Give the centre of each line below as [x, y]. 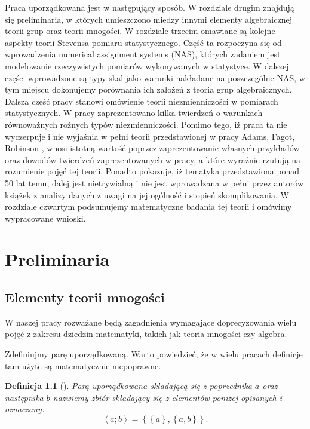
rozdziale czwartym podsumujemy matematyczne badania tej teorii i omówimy [148, 206]
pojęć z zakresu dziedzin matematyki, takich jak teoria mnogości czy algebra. [146, 334]
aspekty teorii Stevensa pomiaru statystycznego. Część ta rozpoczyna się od [143, 42]
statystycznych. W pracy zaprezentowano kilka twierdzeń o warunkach [134, 113]
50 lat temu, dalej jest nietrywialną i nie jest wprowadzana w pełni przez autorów [154, 183]
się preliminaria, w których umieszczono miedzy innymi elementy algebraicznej [148, 19]
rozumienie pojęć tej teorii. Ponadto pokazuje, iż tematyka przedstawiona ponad [152, 171]
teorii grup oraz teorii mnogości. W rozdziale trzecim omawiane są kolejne [140, 31]
